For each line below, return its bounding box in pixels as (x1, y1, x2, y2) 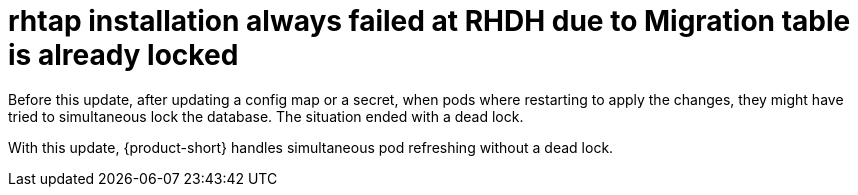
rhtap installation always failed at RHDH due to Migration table (8, 4, 851, 38)
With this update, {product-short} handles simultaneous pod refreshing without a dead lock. (8, 138, 614, 156)
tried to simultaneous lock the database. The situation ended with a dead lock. (8, 107, 524, 125)
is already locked (8, 38, 239, 72)
